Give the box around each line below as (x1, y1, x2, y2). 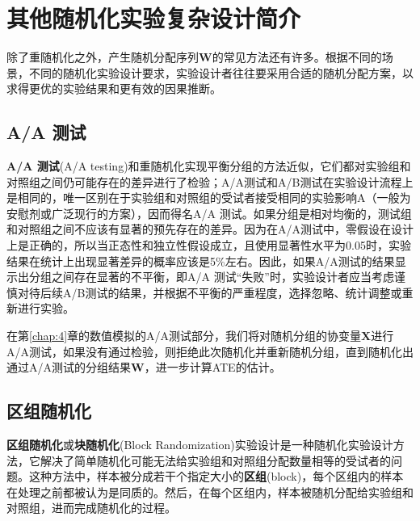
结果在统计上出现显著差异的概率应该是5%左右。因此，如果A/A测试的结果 (6, 252, 395, 269)
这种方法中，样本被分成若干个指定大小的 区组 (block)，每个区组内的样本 (28, 468, 404, 485)
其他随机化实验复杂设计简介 (6, 2, 301, 35)
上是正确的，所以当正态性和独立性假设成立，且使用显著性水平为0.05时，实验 (6, 237, 411, 254)
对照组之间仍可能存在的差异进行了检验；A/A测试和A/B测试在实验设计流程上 (6, 173, 414, 190)
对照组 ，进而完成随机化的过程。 (6, 499, 176, 516)
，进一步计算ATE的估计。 (144, 359, 281, 376)
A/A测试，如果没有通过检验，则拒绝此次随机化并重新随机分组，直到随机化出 (6, 342, 414, 359)
